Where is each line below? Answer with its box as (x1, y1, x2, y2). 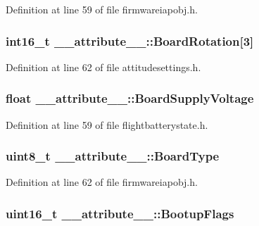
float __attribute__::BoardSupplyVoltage (6, 89, 254, 107)
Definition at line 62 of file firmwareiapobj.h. (6, 175, 198, 189)
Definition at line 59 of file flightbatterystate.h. (6, 117, 208, 132)
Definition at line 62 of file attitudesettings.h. (6, 59, 201, 74)
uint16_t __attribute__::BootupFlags (6, 204, 234, 222)
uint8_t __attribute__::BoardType (6, 147, 220, 165)
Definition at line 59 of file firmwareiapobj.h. (6, 2, 198, 16)
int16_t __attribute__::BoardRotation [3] (6, 32, 254, 49)
